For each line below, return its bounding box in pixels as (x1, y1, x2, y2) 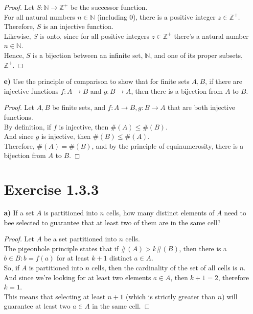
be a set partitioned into (44, 234, 117, 244)
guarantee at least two (4, 301, 70, 311)
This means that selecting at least (4, 291, 106, 301)
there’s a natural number (174, 30, 249, 41)
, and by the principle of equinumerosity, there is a (92, 140, 244, 151)
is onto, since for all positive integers (40, 30, 150, 41)
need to (224, 208, 247, 218)
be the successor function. (70, 2, 148, 12)
